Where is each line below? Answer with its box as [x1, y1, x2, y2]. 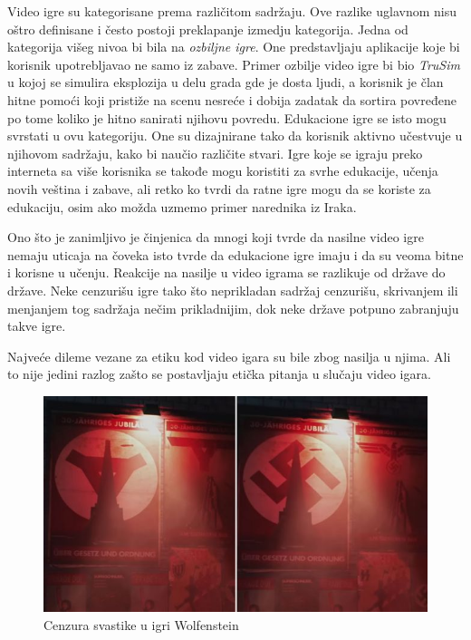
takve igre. [7, 316, 66, 335]
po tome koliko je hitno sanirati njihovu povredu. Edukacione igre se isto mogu [7, 108, 447, 127]
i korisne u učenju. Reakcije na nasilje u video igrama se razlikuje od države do [7, 263, 446, 282]
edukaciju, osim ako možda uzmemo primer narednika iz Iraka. [7, 197, 357, 216]
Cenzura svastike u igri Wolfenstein [43, 615, 239, 634]
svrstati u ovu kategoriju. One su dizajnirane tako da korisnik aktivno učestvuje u [7, 126, 463, 145]
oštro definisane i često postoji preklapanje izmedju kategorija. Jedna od [7, 19, 409, 38]
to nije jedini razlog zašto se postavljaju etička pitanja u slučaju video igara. [7, 364, 431, 383]
